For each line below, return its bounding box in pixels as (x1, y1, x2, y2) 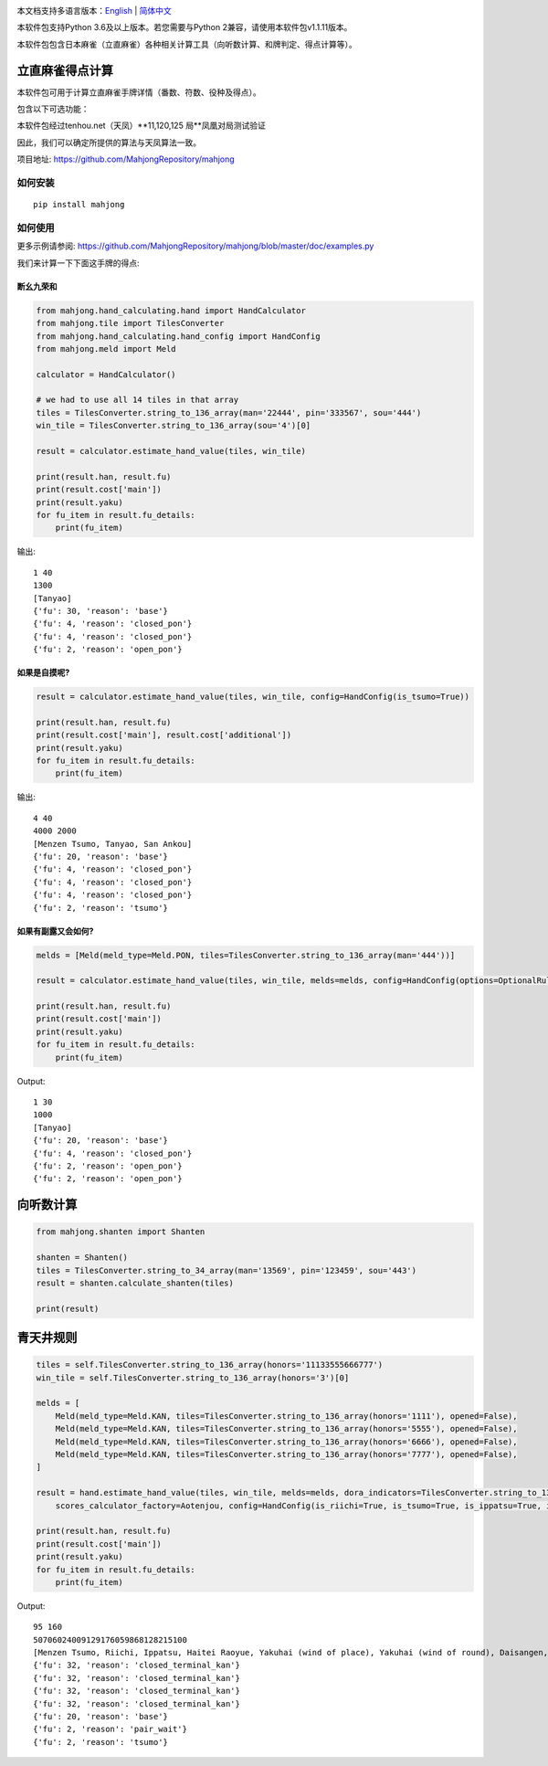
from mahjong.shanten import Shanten (36, 1227, 205, 1237)
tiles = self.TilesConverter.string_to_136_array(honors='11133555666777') (36, 1359, 384, 1370)
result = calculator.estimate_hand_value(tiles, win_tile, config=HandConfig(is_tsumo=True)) (36, 692, 470, 703)
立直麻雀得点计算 (16, 62, 113, 78)
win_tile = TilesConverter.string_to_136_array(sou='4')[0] (36, 420, 311, 431)
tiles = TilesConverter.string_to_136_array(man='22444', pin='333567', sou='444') (36, 407, 422, 418)
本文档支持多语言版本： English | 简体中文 (16, 5, 173, 16)
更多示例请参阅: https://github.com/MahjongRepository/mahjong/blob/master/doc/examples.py (16, 240, 374, 251)
